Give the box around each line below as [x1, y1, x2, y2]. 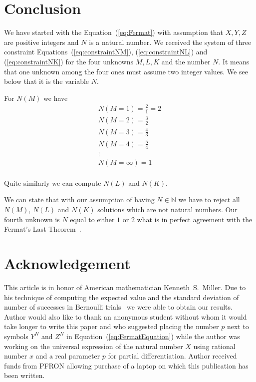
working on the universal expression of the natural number [4, 341, 183, 351]
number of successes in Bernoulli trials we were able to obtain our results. [4, 302, 233, 312]
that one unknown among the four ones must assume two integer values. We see [4, 66, 248, 76]
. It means [218, 56, 250, 66]
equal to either [70, 214, 115, 224]
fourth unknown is [4, 214, 60, 224]
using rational [193, 341, 236, 351]
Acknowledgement [4, 253, 131, 274]
